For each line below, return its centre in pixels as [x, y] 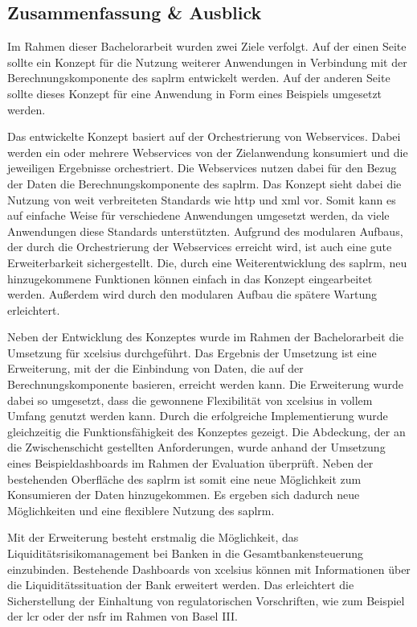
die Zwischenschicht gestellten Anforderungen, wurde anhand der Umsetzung [196, 447]
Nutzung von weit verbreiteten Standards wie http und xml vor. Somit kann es [202, 199]
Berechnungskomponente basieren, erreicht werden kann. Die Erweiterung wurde [205, 384]
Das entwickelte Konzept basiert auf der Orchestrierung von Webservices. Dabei [204, 136]
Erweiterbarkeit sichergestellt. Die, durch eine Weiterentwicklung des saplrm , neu [207, 262]
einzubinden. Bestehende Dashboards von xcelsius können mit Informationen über [209, 569]
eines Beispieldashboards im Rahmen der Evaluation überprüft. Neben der [190, 463]
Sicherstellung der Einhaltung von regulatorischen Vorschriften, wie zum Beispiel [206, 600]
